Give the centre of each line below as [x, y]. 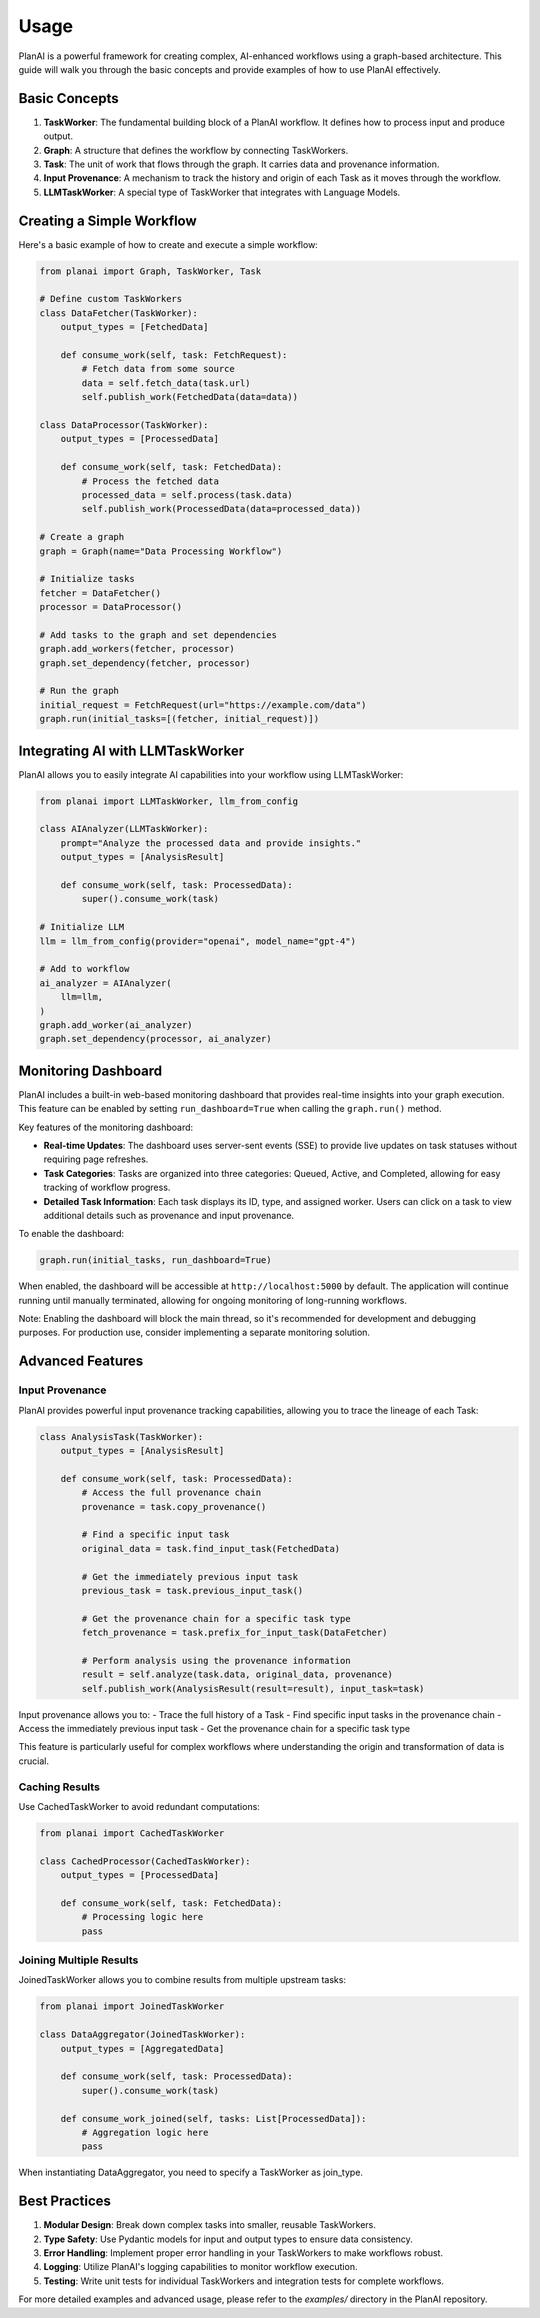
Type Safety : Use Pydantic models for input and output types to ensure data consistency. [228, 2239]
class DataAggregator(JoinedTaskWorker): [142, 2034]
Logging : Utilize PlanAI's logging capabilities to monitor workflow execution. [200, 2267]
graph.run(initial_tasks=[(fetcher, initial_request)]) [179, 719]
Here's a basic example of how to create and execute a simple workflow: [168, 244]
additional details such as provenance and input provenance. [169, 1215]
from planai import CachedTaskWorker [132, 1833]
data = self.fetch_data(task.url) [166, 383]
